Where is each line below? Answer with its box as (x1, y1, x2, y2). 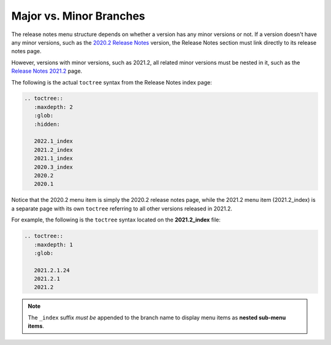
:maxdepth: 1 (34, 241, 74, 248)
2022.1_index (34, 138, 74, 145)
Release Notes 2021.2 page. (11, 67, 83, 75)
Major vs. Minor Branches (11, 9, 145, 23)
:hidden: (34, 121, 61, 128)
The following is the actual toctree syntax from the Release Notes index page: (11, 78, 212, 86)
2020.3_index (34, 163, 74, 171)
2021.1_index (34, 155, 74, 162)
